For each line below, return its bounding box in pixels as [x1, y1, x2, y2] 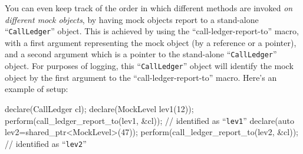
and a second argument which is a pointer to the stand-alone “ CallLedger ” [5, 48, 277, 60]
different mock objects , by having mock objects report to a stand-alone [5, 13, 259, 25]
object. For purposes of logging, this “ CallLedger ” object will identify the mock [5, 60, 294, 72]
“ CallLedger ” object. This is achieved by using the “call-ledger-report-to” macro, [5, 25, 299, 37]
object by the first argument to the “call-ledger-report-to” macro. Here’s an [5, 71, 277, 83]
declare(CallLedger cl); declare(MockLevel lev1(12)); [5, 102, 194, 114]
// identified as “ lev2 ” [5, 137, 87, 149]
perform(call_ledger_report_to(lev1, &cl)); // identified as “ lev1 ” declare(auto [5, 114, 294, 126]
